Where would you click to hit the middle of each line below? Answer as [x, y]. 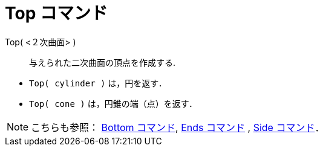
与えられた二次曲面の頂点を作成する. [103, 62]
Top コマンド [56, 13]
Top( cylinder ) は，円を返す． [98, 83]
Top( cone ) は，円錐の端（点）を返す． [113, 103]
